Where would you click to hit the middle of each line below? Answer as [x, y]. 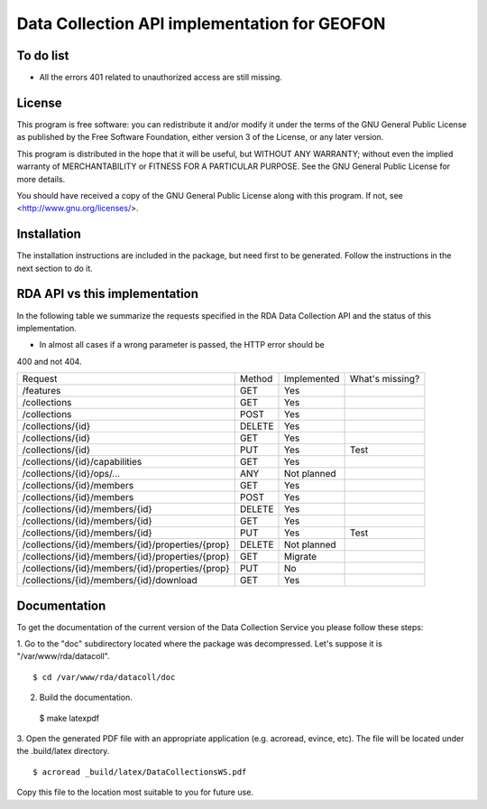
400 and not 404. [49, 361]
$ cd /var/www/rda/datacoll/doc [104, 677]
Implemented [312, 379]
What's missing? [385, 379]
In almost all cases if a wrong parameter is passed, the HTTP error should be [182, 345]
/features [41, 391]
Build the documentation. [86, 697]
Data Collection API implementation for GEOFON [201, 23]
